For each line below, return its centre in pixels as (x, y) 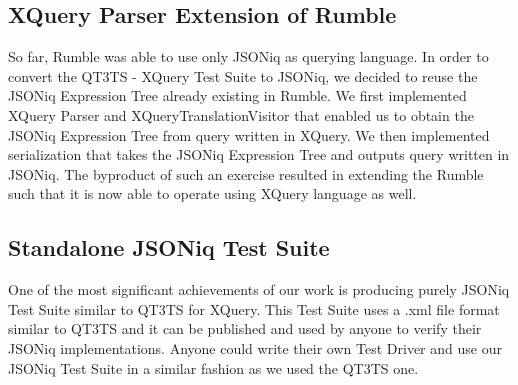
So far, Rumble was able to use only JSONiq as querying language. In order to (248, 56)
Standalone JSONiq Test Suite (169, 247)
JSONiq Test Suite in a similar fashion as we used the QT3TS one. (213, 367)
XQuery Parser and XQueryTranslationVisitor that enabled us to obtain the (241, 114)
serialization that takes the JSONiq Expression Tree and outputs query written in (259, 154)
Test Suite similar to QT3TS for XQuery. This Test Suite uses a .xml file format (254, 308)
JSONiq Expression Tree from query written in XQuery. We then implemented (249, 134)
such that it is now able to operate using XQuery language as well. (212, 193)
